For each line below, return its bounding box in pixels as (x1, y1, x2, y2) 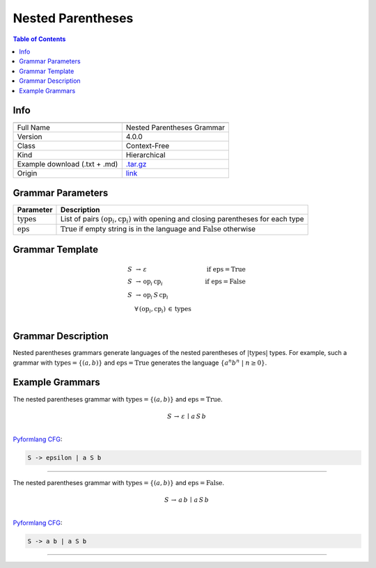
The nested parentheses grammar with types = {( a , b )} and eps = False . (13, 478, 224, 487)
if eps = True (206, 265, 246, 273)
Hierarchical (125, 150, 166, 160)
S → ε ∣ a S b (167, 412, 207, 420)
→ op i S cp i (136, 291, 169, 301)
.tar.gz (125, 159, 147, 169)
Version (17, 132, 42, 142)
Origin (17, 168, 38, 178)
